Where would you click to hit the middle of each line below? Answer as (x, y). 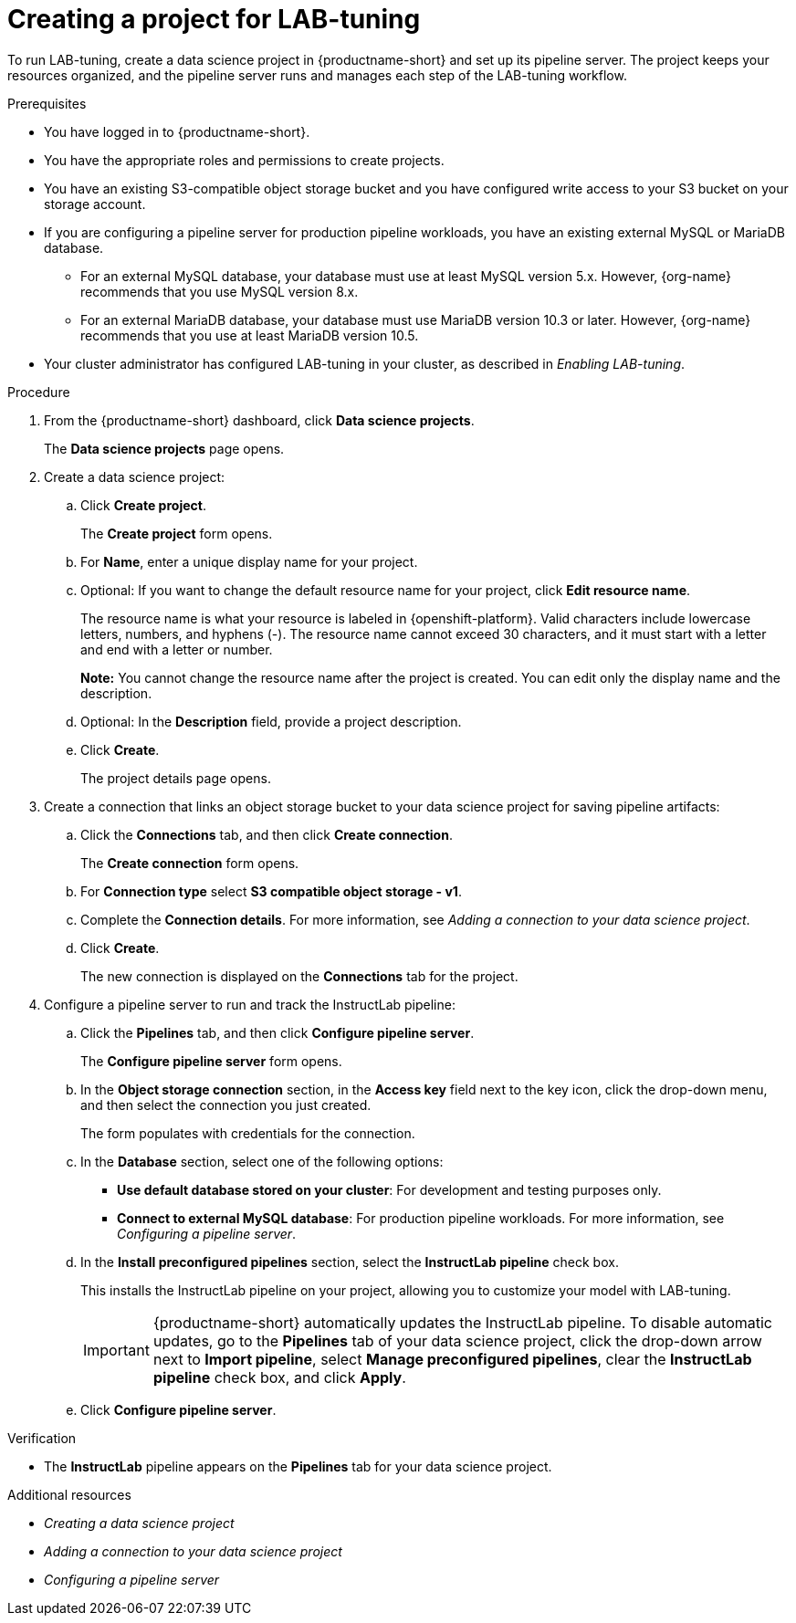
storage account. (95, 204)
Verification (42, 1438)
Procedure (39, 392)
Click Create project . (143, 505)
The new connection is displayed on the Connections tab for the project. (299, 976)
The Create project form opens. (177, 533)
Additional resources (69, 1494)
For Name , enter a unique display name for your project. (249, 561)
